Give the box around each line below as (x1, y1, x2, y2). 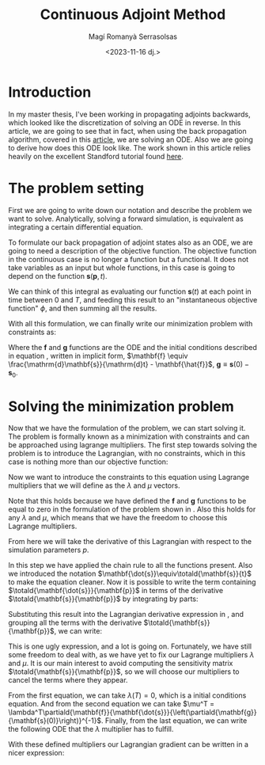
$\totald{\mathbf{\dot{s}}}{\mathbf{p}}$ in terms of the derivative (8, 586, 224, 596)
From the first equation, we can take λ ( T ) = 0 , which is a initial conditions (8, 691, 247, 700)
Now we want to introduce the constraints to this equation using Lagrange (8, 473, 250, 482)
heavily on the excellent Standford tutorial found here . (8, 151, 184, 161)
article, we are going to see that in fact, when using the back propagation (8, 126, 247, 135)
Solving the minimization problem (8, 398, 235, 415)
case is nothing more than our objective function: (8, 457, 168, 466)
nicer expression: (8, 748, 65, 758)
